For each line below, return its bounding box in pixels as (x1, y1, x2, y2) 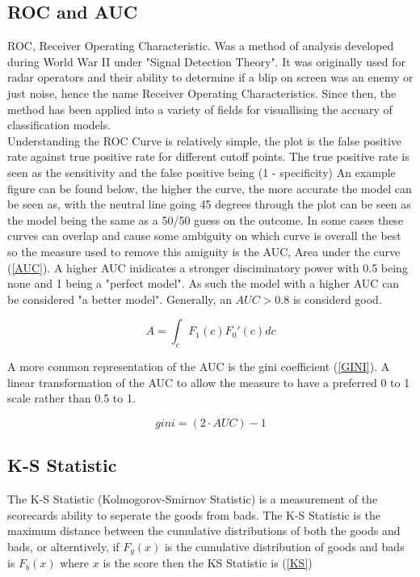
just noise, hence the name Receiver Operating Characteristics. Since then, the (7, 84, 397, 101)
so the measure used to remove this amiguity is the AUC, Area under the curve (7, 242, 401, 259)
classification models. (7, 116, 111, 133)
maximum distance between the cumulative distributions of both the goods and (7, 522, 401, 539)
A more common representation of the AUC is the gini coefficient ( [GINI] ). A (7, 358, 390, 375)
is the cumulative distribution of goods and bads (164, 537, 405, 554)
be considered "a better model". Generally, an (7, 290, 232, 307)
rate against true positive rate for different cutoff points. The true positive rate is (7, 148, 409, 165)
